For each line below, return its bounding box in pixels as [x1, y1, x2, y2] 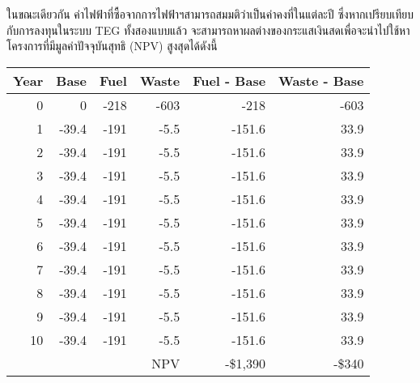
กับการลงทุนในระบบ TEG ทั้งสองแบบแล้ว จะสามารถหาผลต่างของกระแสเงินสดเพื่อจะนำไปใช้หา [6, 21, 410, 38]
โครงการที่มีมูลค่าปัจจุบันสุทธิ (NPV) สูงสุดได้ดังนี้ [6, 37, 218, 54]
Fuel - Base [193, 70, 266, 90]
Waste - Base [278, 70, 364, 90]
